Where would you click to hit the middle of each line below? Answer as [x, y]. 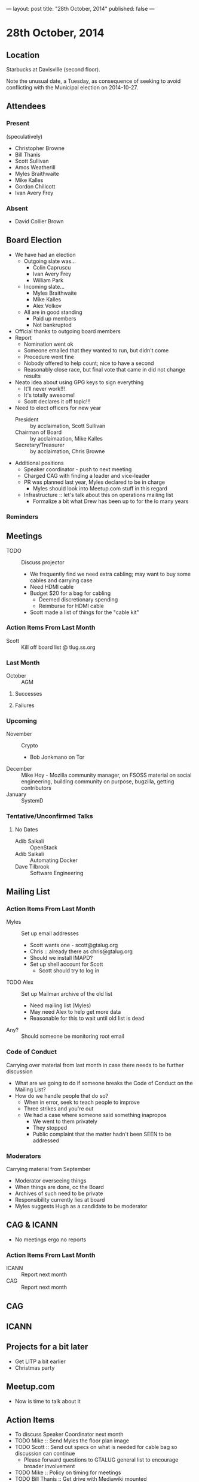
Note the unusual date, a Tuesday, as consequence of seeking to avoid [94, 81]
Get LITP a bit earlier [40, 1361]
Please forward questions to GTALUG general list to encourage [101, 1460]
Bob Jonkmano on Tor [57, 757]
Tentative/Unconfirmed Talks [50, 816]
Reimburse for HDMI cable [71, 606]
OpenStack [44, 847]
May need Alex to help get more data [75, 1012]
